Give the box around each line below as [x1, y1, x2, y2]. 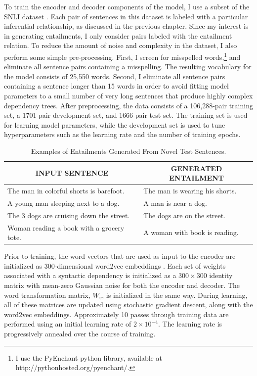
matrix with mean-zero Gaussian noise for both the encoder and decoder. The [4, 280, 240, 290]
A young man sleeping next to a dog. [7, 197, 120, 208]
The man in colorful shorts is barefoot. [7, 186, 125, 195]
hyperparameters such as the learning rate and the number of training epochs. [4, 129, 241, 140]
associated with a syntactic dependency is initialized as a [4, 270, 176, 281]
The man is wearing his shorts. [143, 186, 237, 195]
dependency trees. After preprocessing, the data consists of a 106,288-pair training [4, 100, 253, 110]
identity [209, 270, 233, 281]
